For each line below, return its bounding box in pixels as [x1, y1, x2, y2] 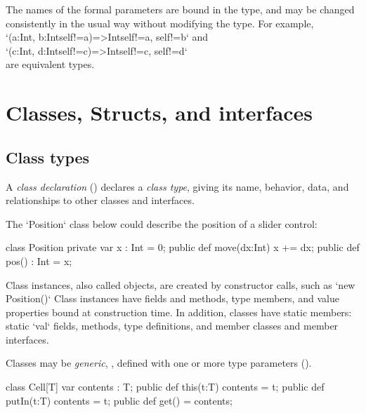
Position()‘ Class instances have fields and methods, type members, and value [6, 291, 339, 306]
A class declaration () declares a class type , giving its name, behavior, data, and [6, 179, 349, 194]
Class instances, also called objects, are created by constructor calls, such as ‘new [6, 277, 355, 292]
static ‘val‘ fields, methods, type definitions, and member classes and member [6, 318, 339, 333]
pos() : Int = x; [6, 253, 72, 268]
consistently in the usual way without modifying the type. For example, [6, 15, 314, 30]
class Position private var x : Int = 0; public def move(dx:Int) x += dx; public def [6, 240, 360, 255]
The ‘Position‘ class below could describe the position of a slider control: [6, 216, 318, 231]
